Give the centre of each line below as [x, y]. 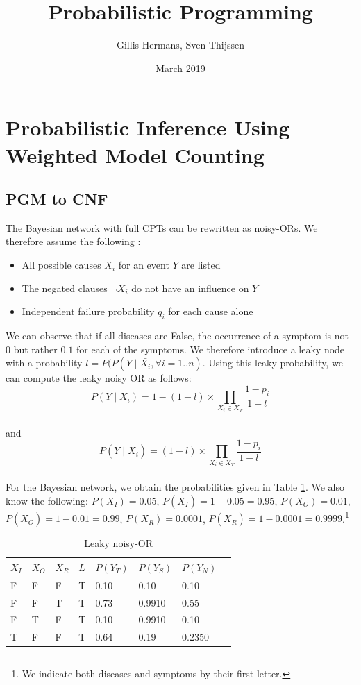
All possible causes [61, 265]
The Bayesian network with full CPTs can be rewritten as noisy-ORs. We [162, 227]
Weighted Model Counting [135, 154]
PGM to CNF [57, 199]
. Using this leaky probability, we [272, 363]
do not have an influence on [190, 288]
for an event [144, 265]
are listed [201, 265]
